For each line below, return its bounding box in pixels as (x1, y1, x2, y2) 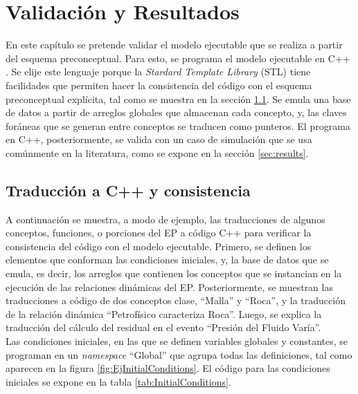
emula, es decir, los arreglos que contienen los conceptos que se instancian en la (6, 266, 342, 281)
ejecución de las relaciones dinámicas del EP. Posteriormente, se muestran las (6, 279, 333, 294)
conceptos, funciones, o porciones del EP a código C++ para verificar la (6, 225, 312, 240)
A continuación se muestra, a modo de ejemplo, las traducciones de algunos (6, 212, 325, 226)
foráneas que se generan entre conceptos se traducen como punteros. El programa (6, 118, 350, 133)
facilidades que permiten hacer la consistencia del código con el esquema (6, 77, 312, 92)
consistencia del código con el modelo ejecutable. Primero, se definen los (6, 238, 312, 253)
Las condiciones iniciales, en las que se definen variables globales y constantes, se (6, 334, 348, 348)
